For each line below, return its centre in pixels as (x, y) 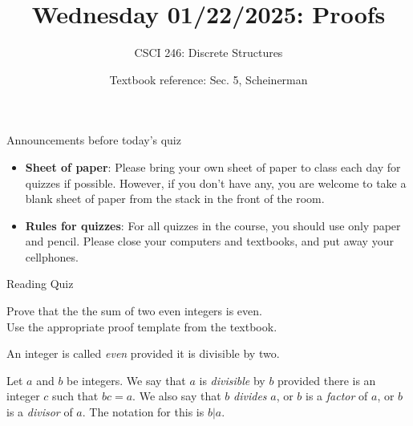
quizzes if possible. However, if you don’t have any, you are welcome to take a (216, 183)
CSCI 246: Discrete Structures (209, 53)
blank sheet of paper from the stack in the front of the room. (175, 199)
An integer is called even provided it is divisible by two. (143, 353)
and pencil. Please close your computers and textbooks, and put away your (209, 241)
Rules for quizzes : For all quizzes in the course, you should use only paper (213, 225)
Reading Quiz (40, 284)
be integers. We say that (126, 380)
